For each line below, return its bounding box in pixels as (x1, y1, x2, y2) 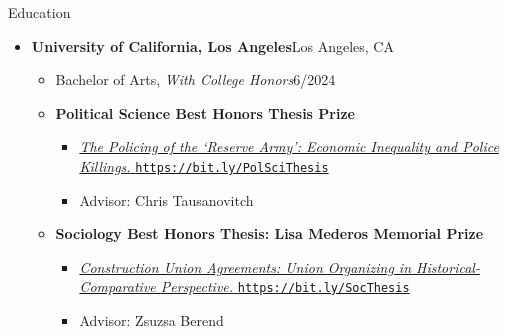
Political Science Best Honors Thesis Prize (55, 102, 355, 123)
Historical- (416, 256, 480, 277)
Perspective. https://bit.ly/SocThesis (160, 276, 410, 297)
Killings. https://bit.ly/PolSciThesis (79, 155, 329, 176)
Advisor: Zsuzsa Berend (79, 310, 224, 331)
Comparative (79, 276, 156, 297)
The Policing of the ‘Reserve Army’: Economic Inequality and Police (79, 136, 499, 157)
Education (8, 2, 71, 22)
